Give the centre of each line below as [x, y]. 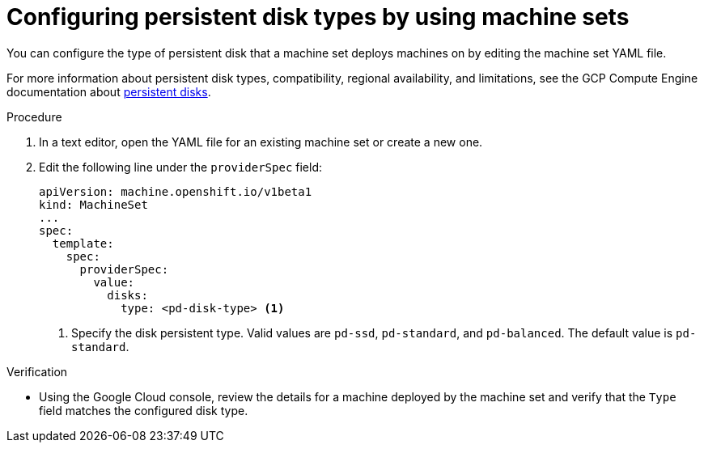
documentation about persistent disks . [109, 91]
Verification [37, 371]
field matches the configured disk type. [144, 410]
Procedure [34, 116]
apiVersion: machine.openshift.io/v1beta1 [176, 191]
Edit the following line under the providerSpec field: [181, 167]
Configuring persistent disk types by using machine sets [318, 17]
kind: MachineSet [93, 204]
